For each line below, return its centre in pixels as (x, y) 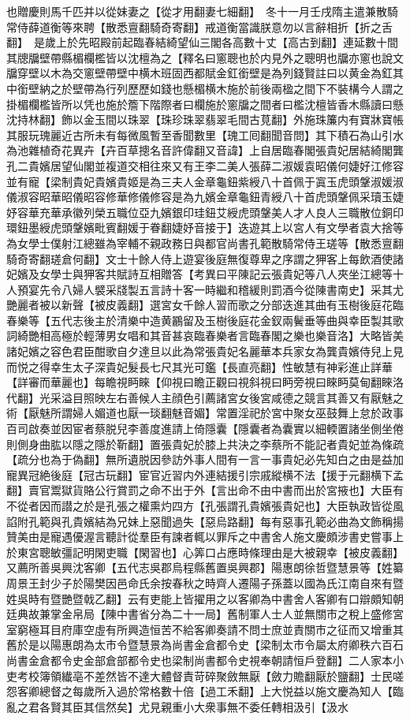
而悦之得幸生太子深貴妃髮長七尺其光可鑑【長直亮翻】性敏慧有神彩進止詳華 (199, 366)
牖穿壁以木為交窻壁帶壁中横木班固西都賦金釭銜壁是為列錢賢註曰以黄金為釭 (199, 73)
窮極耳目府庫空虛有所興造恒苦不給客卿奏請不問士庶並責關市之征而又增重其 (210, 629)
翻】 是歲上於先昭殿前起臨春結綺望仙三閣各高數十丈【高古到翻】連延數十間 (202, 42)
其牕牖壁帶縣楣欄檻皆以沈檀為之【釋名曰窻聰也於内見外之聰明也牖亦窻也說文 (205, 57)
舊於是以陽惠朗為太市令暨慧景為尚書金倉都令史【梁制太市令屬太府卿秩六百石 (205, 645)
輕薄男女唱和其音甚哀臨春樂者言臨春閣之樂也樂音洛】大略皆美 (243, 336)
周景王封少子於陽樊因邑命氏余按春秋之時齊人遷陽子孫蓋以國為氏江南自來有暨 (205, 582)
